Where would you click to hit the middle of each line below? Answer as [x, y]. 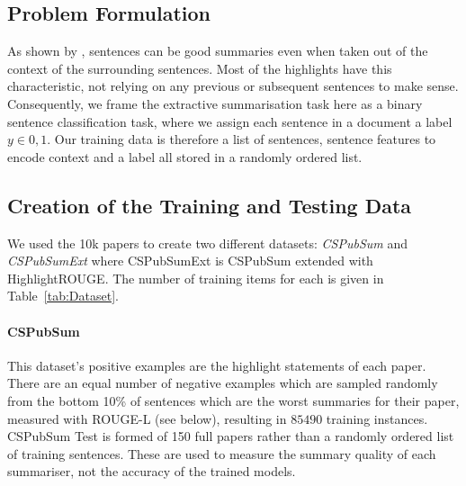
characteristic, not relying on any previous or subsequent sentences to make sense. [233, 86]
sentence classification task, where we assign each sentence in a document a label [230, 121]
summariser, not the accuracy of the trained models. [152, 471]
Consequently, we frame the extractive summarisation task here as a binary [215, 103]
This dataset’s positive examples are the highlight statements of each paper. [217, 365]
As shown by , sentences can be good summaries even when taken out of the [218, 51]
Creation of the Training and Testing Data [210, 205]
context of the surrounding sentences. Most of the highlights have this [200, 68]
